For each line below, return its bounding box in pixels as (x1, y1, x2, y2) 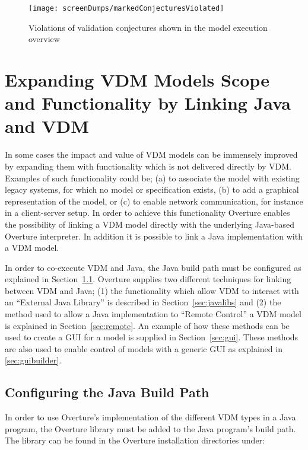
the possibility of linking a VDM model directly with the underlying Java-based (5, 218, 295, 230)
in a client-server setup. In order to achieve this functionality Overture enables (5, 206, 290, 219)
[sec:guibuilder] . (5, 354, 62, 366)
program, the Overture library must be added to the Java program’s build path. (5, 422, 296, 435)
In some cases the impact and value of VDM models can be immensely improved (5, 148, 298, 161)
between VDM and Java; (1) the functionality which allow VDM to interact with (5, 284, 299, 296)
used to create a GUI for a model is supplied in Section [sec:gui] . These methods (5, 331, 299, 343)
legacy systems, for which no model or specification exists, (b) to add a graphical (5, 183, 299, 196)
